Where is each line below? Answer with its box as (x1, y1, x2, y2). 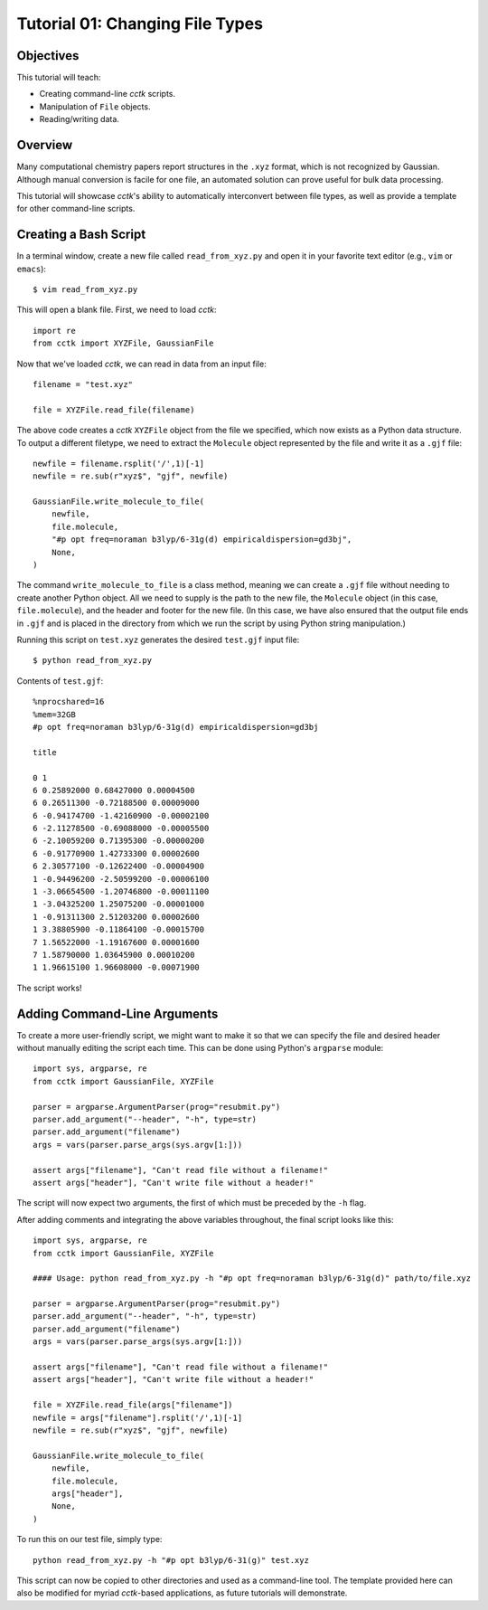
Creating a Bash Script (16, 227, 146, 242)
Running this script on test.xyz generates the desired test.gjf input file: (16, 634, 300, 645)
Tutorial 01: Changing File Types (16, 14, 264, 33)
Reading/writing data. (39, 114, 119, 125)
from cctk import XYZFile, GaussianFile (33, 338, 214, 348)
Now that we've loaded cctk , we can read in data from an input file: (16, 358, 267, 369)
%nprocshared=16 (33, 696, 105, 707)
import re (33, 326, 76, 336)
